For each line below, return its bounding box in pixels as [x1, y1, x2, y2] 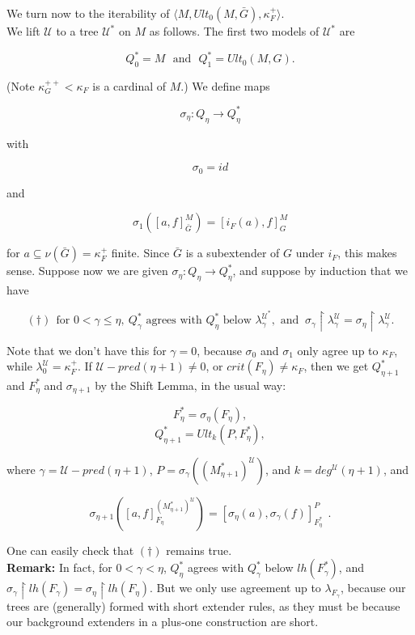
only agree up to [297, 341, 379, 358]
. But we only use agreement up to [150, 579, 321, 596]
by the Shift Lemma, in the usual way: [95, 376, 286, 393]
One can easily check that [6, 541, 134, 558]
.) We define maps [180, 77, 270, 94]
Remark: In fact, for [6, 559, 112, 576]
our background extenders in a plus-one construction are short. [6, 613, 319, 630]
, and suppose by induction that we [232, 262, 408, 279]
